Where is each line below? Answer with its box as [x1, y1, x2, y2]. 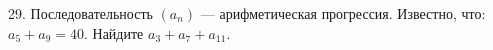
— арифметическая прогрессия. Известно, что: [200, 3, 486, 23]
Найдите [92, 22, 144, 43]
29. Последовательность [8, 3, 153, 23]
